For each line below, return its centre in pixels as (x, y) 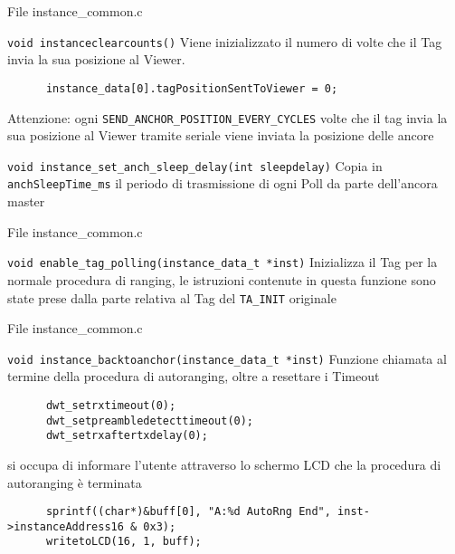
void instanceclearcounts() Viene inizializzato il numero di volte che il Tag (225, 41)
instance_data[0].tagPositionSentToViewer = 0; (192, 88)
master (26, 201)
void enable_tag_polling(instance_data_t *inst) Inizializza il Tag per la (223, 262)
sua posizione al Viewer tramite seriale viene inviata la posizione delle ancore (221, 135)
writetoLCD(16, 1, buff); (123, 542)
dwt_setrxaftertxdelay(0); (127, 436)
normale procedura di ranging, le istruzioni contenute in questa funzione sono (222, 279)
